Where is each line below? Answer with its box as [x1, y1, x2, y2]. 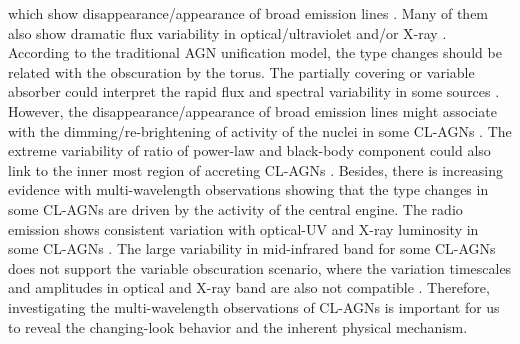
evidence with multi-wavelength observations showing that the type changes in [8, 179, 489, 200]
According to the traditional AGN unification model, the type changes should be [8, 42, 502, 63]
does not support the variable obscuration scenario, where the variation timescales [8, 257, 512, 278]
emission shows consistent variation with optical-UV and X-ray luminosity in [8, 218, 479, 239]
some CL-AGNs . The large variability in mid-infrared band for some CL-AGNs [8, 238, 496, 259]
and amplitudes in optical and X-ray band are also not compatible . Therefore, [8, 277, 490, 298]
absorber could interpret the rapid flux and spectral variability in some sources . [8, 81, 500, 102]
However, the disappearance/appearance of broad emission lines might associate [8, 100, 498, 121]
